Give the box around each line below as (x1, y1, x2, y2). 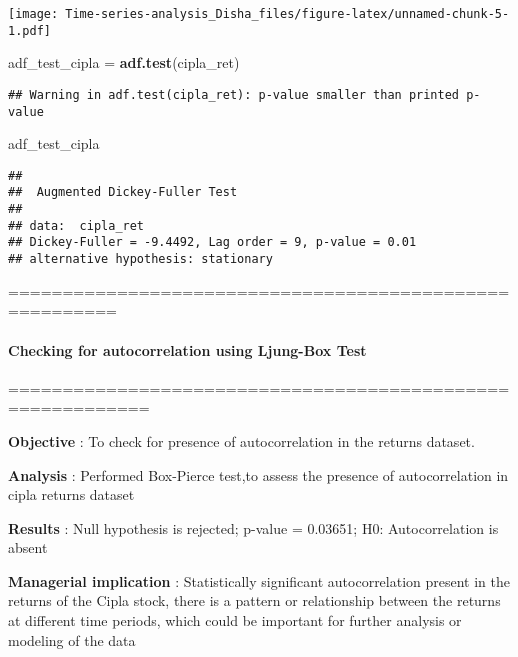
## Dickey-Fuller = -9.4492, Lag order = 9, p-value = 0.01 (8, 235, 417, 250)
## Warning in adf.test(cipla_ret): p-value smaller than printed (8, 87, 460, 102)
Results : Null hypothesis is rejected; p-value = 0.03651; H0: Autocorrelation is (8, 517, 499, 538)
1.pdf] (8, 23, 51, 38)
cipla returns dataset (8, 484, 135, 505)
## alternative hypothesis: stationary (8, 252, 273, 267)
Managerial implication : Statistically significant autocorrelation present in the (8, 570, 511, 591)
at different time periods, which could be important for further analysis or (8, 610, 462, 631)
